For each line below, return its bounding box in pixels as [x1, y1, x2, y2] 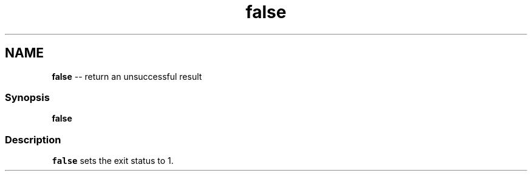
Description [5, 133, 61, 146]
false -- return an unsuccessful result [52, 71, 202, 82]
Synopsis [5, 91, 50, 103]
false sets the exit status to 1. [52, 155, 174, 166]
